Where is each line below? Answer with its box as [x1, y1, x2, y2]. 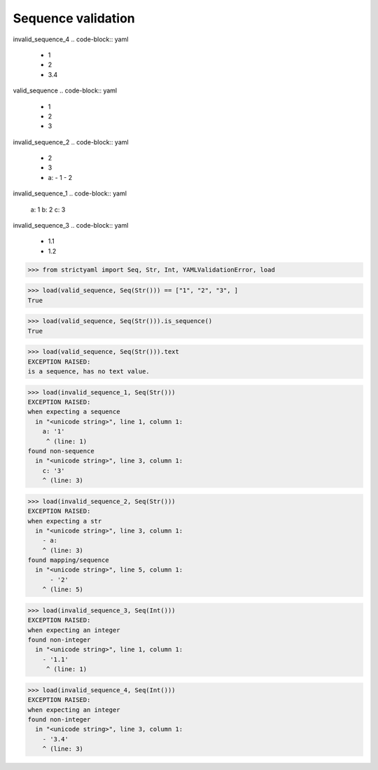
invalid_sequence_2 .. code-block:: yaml [13, 137, 129, 146]
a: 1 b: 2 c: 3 [30, 205, 66, 214]
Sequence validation [13, 11, 136, 26]
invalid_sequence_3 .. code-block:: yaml [13, 221, 129, 230]
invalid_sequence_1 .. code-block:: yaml [13, 189, 127, 198]
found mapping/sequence [27, 556, 110, 564]
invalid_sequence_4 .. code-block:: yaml [13, 35, 129, 43]
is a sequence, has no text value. [27, 368, 150, 376]
